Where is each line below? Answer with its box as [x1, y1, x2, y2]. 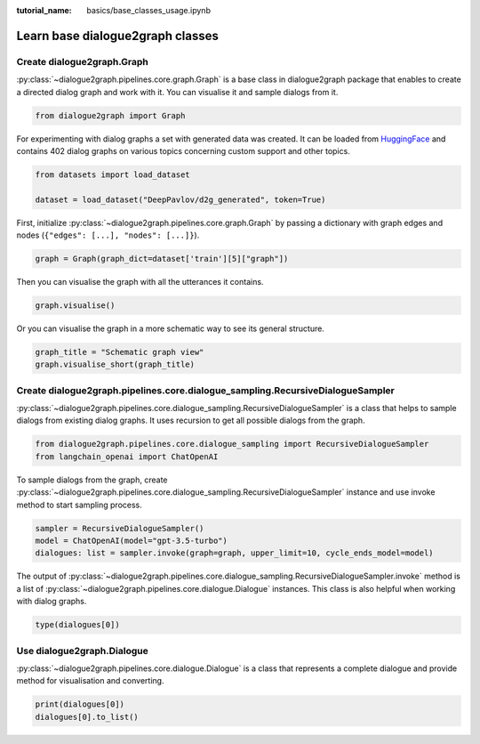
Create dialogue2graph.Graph [16, 55, 148, 68]
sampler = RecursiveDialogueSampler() [35, 523, 204, 533]
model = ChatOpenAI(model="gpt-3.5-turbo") [35, 536, 228, 546]
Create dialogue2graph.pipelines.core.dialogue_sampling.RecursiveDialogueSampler [16, 384, 395, 396]
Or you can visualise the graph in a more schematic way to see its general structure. [16, 323, 324, 334]
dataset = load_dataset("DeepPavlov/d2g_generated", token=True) [35, 194, 326, 205]
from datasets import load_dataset [35, 169, 190, 180]
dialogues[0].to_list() [35, 712, 140, 722]
